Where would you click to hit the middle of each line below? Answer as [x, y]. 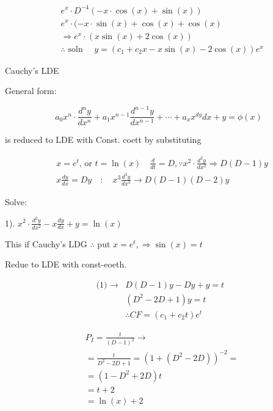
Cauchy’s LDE [32, 70]
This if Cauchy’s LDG [46, 243]
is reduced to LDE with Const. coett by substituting [103, 140]
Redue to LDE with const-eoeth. [66, 264]
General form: [31, 91]
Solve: [16, 202]
